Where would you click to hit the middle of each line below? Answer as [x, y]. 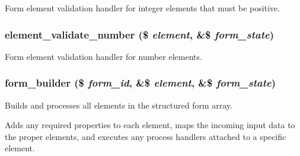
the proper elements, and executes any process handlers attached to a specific [146, 136]
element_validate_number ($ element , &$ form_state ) [140, 34]
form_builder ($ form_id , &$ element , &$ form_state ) [140, 83]
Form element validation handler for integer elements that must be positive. [143, 8]
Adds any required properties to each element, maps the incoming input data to [150, 125]
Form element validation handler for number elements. [103, 56]
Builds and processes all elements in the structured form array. [119, 105]
